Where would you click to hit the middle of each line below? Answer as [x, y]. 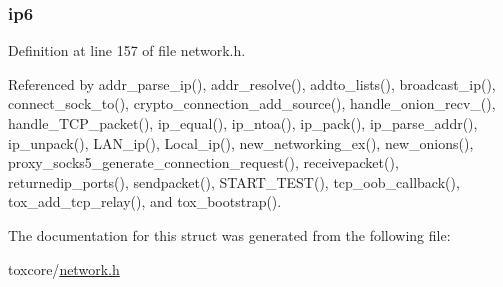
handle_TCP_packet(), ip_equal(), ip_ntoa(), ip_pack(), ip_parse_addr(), [243, 123]
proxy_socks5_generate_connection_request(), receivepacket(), [203, 162]
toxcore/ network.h [64, 268]
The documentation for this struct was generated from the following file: [229, 234]
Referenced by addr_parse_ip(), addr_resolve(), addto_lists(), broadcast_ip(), [252, 83]
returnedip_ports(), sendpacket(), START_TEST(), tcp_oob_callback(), [234, 181]
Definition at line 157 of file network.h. [127, 50]
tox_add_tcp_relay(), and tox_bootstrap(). [145, 201]
